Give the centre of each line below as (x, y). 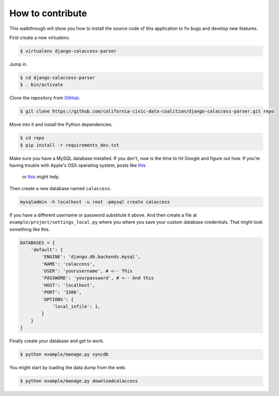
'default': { (47, 249)
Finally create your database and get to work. (57, 341)
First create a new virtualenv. (40, 38)
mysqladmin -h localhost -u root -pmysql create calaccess (95, 202)
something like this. (30, 229)
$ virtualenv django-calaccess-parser (68, 51)
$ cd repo (32, 138)
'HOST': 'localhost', (68, 285)
